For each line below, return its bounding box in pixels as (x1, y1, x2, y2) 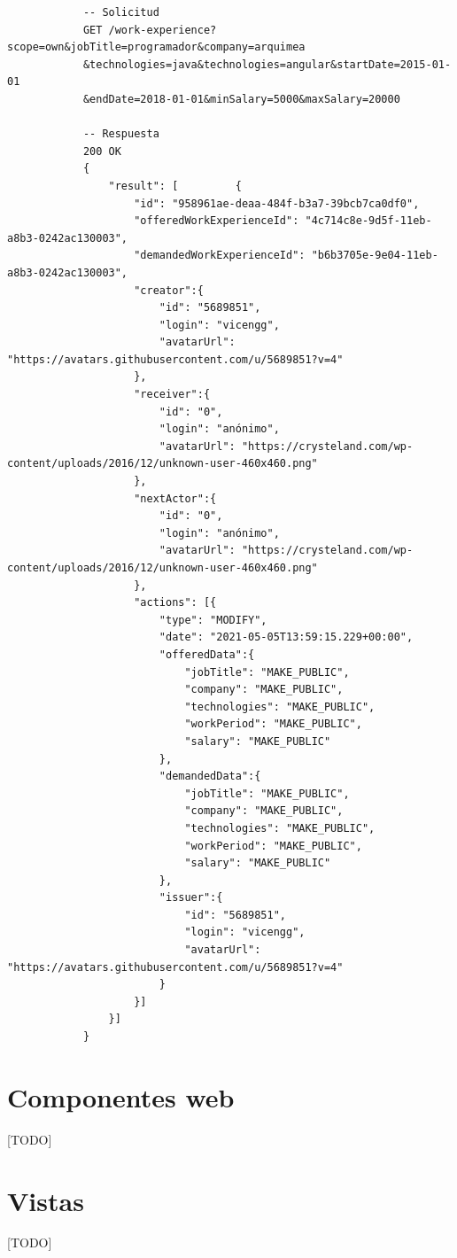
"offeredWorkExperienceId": (134, 214, 299, 228)
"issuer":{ (159, 891, 223, 905)
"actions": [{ (134, 596, 217, 610)
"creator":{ (134, 283, 204, 297)
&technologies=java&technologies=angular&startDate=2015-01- (82, 58, 452, 71)
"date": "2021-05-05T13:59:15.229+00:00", (159, 631, 414, 644)
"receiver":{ (134, 388, 211, 401)
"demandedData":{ (159, 770, 261, 783)
